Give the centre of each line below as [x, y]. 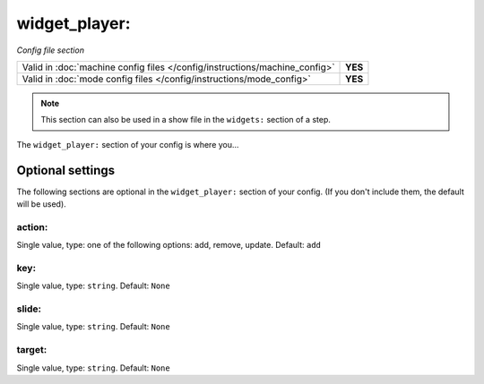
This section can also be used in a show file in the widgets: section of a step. [186, 120]
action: [32, 226]
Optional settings [66, 170]
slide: [29, 309]
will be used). [41, 204]
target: [32, 350]
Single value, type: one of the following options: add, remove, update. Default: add [169, 245]
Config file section [51, 50]
